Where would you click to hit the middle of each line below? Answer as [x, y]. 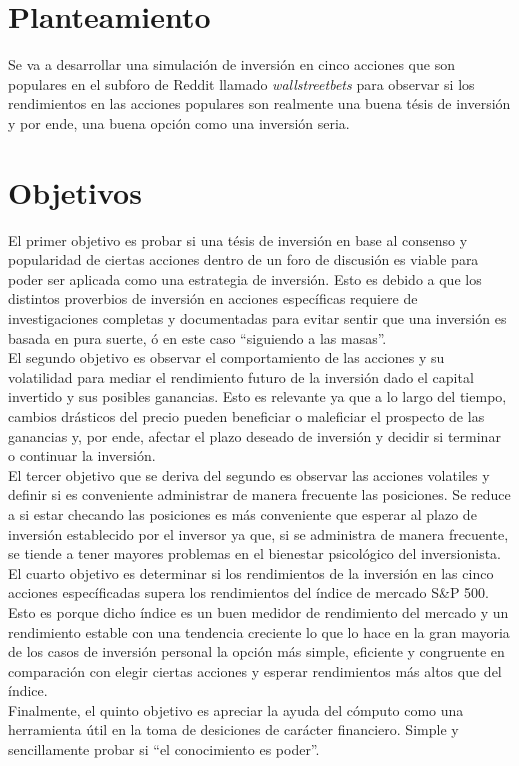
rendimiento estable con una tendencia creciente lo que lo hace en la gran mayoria [259, 631]
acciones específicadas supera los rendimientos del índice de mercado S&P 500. [249, 592]
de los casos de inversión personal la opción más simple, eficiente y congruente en [256, 651]
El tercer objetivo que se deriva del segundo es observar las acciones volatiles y [249, 474]
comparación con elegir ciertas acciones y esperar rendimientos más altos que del [255, 670]
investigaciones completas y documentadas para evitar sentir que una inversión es [257, 318]
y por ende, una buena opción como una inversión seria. [179, 122]
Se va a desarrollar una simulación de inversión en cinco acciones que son [231, 64]
